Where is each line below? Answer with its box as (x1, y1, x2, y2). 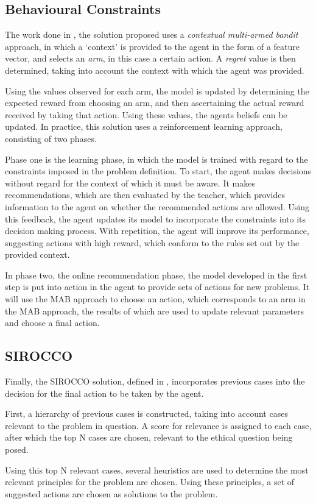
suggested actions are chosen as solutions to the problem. (5, 487, 218, 500)
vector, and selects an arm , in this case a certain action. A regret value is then (5, 52, 296, 65)
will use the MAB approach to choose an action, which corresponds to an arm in (5, 293, 306, 305)
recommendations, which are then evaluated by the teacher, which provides (5, 188, 285, 201)
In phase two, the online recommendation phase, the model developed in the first (5, 268, 307, 281)
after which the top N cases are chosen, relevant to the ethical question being (5, 431, 293, 444)
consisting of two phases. (5, 132, 97, 144)
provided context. (5, 248, 70, 261)
